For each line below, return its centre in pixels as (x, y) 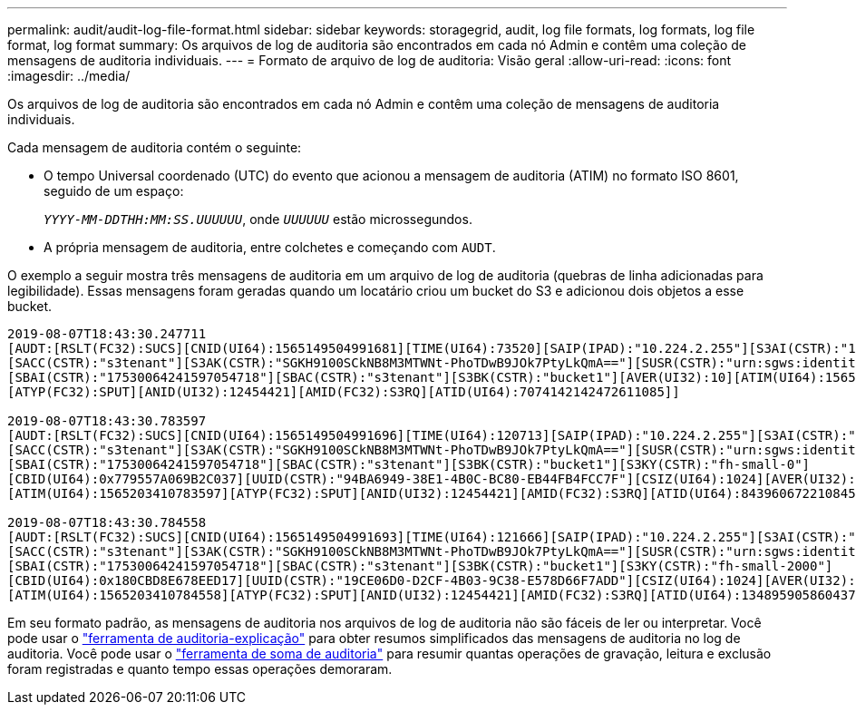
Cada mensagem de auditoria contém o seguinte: (155, 147)
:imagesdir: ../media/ (69, 76)
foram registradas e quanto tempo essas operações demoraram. (200, 669)
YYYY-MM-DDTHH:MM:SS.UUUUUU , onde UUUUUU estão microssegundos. (258, 219)
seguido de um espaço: (114, 191)
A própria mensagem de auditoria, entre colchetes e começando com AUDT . (270, 247)
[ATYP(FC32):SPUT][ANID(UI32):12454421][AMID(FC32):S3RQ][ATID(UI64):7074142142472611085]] (344, 392)
